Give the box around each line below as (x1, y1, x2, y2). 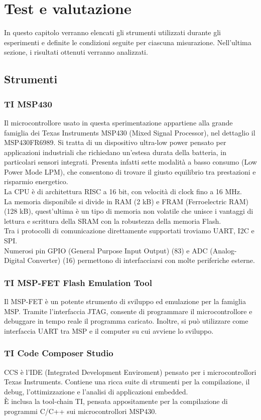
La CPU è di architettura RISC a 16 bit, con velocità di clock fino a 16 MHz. (4, 186, 242, 197)
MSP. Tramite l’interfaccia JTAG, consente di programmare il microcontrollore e (4, 306, 252, 316)
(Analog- (210, 245, 237, 255)
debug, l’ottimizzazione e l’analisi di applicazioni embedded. (4, 386, 188, 396)
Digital (4, 255, 25, 265)
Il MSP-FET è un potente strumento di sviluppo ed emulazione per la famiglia (4, 296, 246, 307)
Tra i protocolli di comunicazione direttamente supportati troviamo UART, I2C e (4, 225, 254, 236)
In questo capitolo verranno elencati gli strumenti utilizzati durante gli (4, 27, 221, 38)
